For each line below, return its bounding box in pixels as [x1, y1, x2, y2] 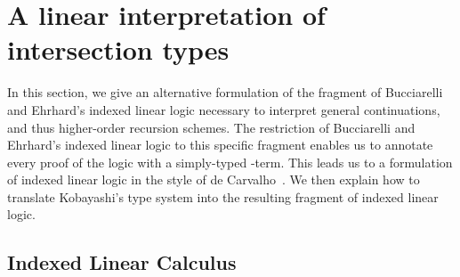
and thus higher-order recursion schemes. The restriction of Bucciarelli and [7, 118, 416, 136]
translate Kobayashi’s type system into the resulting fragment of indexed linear [7, 187, 439, 206]
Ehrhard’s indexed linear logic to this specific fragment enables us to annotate [7, 135, 433, 154]
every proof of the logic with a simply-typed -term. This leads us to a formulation [7, 152, 453, 171]
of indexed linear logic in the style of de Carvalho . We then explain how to [7, 170, 420, 189]
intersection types [7, 31, 230, 68]
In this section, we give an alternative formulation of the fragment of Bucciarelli [7, 83, 443, 102]
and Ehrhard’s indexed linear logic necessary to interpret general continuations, [7, 100, 440, 118]
